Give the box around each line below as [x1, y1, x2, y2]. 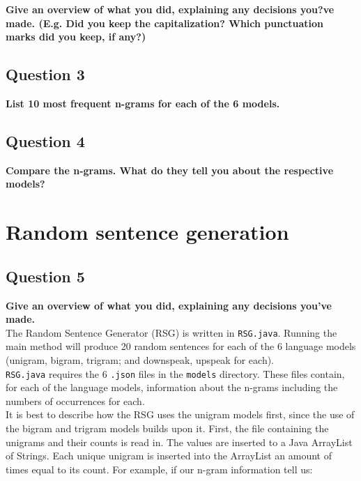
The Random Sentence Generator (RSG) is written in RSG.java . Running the [6, 325, 337, 339]
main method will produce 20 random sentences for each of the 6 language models [6, 339, 356, 353]
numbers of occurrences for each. [6, 393, 145, 408]
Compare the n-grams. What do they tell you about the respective [6, 162, 334, 177]
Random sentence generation [6, 217, 289, 246]
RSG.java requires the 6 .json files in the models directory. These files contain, [6, 366, 345, 381]
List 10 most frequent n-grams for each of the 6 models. [6, 96, 280, 110]
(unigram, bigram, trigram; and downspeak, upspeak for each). [6, 352, 275, 367]
